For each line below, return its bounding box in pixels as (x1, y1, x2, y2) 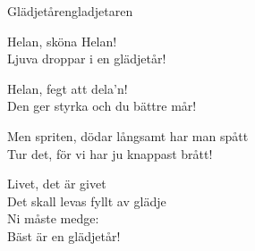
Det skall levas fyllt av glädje (7, 191, 166, 210)
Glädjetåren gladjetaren (7, 2, 133, 20)
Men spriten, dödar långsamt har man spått (7, 126, 249, 145)
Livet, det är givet (7, 174, 106, 193)
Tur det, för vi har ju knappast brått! (7, 144, 213, 163)
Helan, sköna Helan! (7, 31, 117, 50)
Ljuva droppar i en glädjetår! (7, 49, 166, 68)
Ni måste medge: (7, 209, 99, 228)
